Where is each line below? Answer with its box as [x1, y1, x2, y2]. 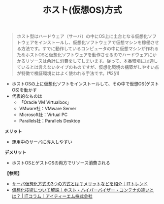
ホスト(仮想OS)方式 [42, 4, 122, 16]
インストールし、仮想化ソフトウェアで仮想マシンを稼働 [38, 40, 151, 45]
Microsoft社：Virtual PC [19, 112, 67, 118]
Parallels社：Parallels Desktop [19, 118, 81, 124]
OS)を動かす [11, 87, 37, 93]
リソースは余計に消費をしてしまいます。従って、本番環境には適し [25, 58, 158, 64]
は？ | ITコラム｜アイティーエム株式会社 [11, 193, 93, 199]
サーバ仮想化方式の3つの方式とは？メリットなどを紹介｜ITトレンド [11, 181, 148, 187]
